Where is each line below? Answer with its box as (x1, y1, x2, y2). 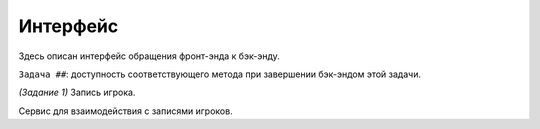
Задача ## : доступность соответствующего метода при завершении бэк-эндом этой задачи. (18, 68, 422, 80)
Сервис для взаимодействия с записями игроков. (18, 105, 234, 117)
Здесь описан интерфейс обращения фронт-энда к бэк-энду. (18, 50, 280, 62)
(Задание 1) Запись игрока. (18, 86, 136, 99)
